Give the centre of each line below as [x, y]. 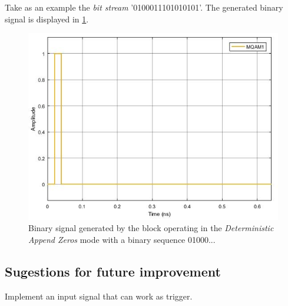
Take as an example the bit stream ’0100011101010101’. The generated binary [144, 7]
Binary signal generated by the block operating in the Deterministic [151, 228]
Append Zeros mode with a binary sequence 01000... [122, 239]
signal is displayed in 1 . [47, 19]
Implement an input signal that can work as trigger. [99, 296]
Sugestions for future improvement [113, 271]
